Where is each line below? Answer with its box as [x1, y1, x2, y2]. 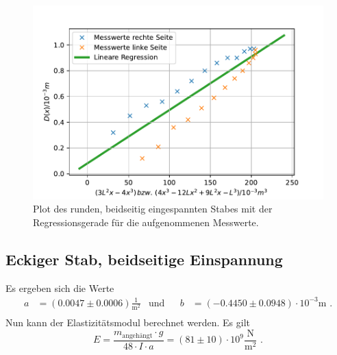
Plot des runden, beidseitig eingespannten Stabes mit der [33, 201, 273, 216]
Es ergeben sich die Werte [5, 280, 114, 295]
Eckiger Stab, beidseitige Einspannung [5, 248, 283, 269]
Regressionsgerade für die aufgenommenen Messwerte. [33, 215, 259, 229]
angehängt [122, 332, 153, 339]
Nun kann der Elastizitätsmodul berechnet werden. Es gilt [5, 315, 250, 329]
